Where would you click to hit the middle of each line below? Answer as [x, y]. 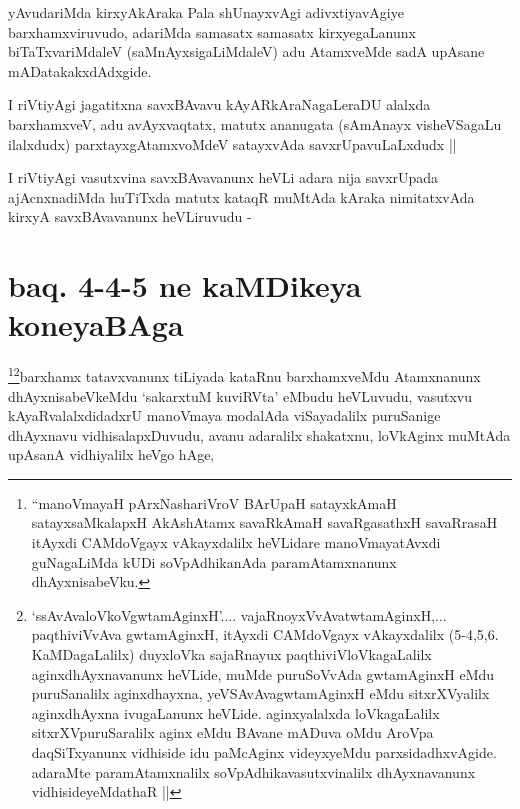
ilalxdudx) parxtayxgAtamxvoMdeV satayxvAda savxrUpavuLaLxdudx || [232, 143]
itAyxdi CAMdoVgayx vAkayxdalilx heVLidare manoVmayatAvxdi [236, 542]
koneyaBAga [96, 324]
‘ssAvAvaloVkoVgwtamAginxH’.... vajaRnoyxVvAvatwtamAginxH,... [239, 614]
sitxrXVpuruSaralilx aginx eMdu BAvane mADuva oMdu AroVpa [232, 732]
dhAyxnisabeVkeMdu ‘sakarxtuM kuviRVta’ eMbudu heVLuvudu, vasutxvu [240, 395]
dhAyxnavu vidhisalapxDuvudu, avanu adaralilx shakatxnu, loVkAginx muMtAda [259, 434]
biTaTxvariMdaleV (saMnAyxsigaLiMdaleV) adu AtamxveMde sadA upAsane [246, 51]
